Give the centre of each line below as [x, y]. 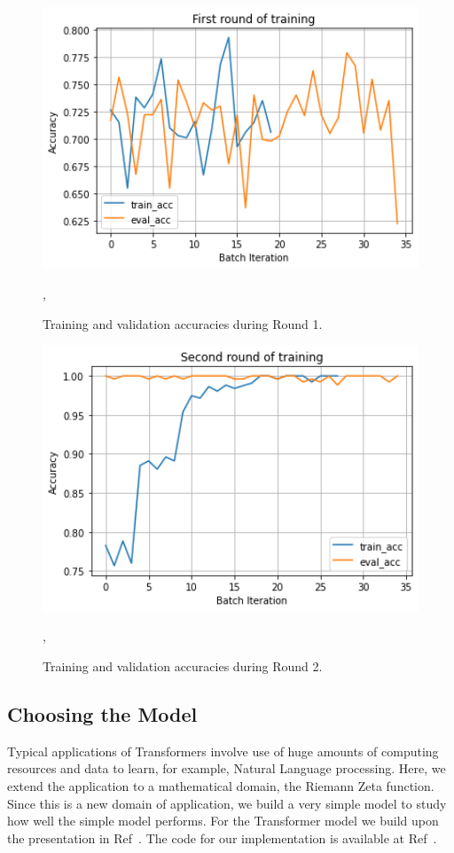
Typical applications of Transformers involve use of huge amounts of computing [223, 751]
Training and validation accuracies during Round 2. [183, 666]
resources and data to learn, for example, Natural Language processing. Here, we [227, 768]
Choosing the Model [102, 714]
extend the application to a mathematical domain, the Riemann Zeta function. [221, 786]
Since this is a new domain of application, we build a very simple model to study [227, 803]
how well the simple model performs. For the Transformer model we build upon [223, 821]
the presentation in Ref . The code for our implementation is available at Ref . [222, 837]
